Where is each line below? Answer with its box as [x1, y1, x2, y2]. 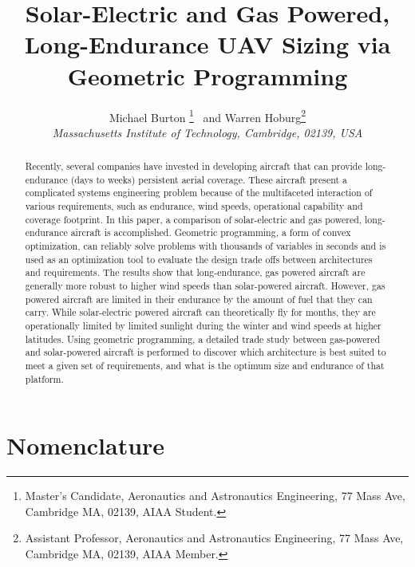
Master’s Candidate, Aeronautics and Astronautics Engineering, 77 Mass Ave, [25, 487, 405, 504]
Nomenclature [6, 429, 165, 462]
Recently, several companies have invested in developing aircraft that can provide [25, 159, 362, 173]
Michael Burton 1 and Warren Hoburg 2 [109, 106, 306, 125]
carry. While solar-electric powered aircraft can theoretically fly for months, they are [25, 305, 376, 319]
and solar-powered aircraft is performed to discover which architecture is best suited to [25, 345, 386, 359]
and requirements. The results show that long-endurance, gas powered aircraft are [25, 266, 366, 279]
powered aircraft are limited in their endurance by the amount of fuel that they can [25, 292, 373, 305]
